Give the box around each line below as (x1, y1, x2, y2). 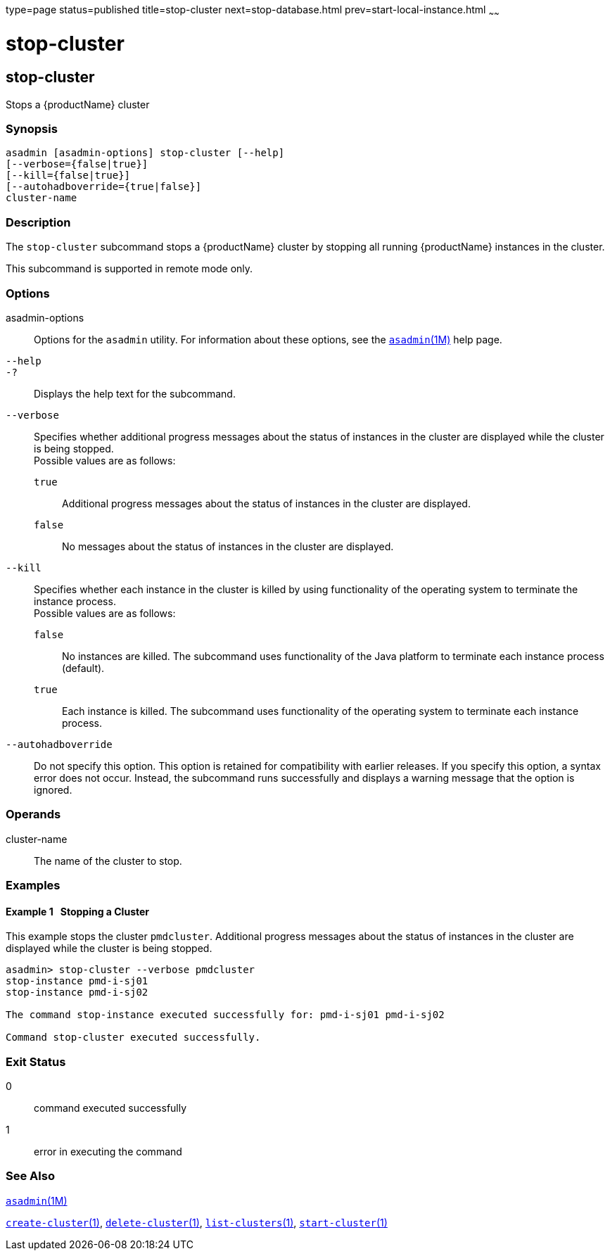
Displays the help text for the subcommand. (34, 387, 236, 400)
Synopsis (6, 122, 58, 137)
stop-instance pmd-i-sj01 (6, 975, 148, 987)
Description (6, 215, 71, 229)
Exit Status (6, 1054, 66, 1069)
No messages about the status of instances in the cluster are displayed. (62, 540, 394, 552)
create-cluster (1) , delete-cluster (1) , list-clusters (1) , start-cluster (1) (6, 1216, 388, 1229)
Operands (6, 807, 61, 822)
